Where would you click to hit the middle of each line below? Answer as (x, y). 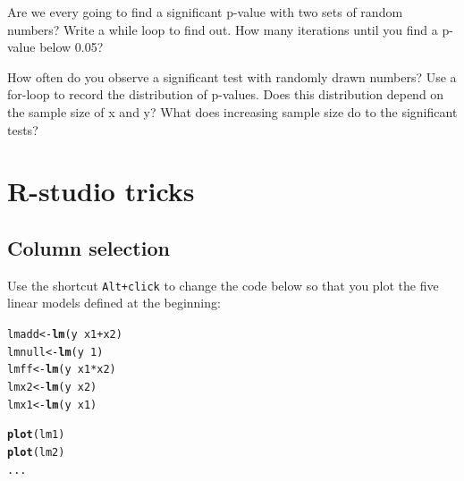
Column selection (89, 247)
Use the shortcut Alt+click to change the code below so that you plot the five (223, 285)
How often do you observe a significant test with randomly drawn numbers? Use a (232, 76)
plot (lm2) (36, 452)
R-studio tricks (101, 191)
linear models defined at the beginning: (114, 303)
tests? (23, 129)
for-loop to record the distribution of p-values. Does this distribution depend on (226, 94)
